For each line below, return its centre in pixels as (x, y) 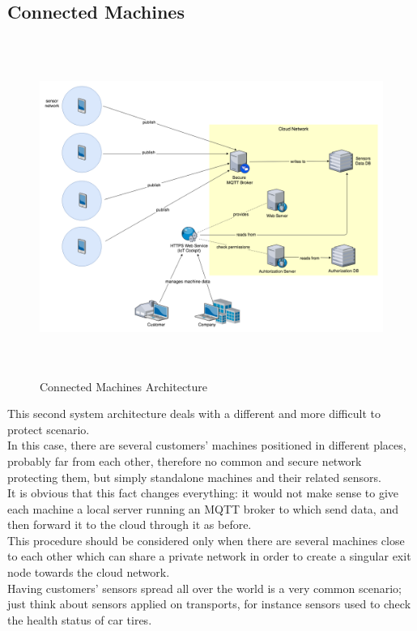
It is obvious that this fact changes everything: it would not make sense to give (203, 493)
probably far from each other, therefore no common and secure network (185, 460)
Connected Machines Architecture (124, 386)
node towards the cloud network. (89, 572)
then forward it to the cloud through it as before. (130, 524)
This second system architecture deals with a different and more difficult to (194, 414)
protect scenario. (49, 429)
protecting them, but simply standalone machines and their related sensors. (194, 477)
